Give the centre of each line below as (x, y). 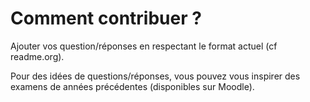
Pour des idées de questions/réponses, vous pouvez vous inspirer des (155, 76)
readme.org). (37, 56)
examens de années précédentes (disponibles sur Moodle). (132, 86)
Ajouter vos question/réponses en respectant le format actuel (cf (144, 46)
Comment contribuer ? (106, 18)
